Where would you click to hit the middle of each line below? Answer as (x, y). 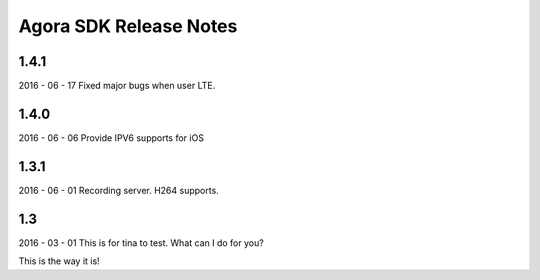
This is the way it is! (59, 261)
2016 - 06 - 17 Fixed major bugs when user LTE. (117, 86)
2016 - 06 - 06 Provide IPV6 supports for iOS (111, 137)
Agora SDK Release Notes (128, 26)
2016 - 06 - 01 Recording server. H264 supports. (118, 190)
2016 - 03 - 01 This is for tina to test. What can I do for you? (141, 242)
